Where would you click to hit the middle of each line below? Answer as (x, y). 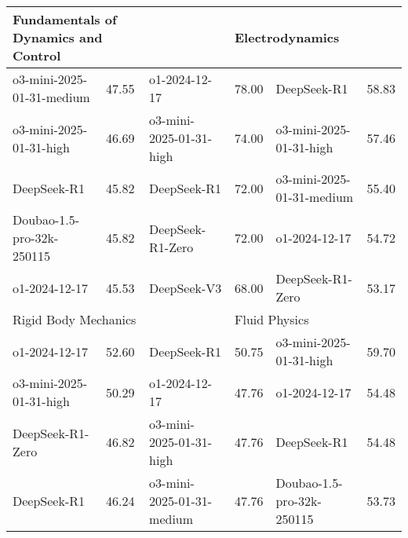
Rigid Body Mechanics (75, 319)
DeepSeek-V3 (186, 287)
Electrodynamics (287, 37)
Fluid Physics (272, 319)
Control (37, 55)
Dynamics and (58, 37)
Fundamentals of (65, 19)
